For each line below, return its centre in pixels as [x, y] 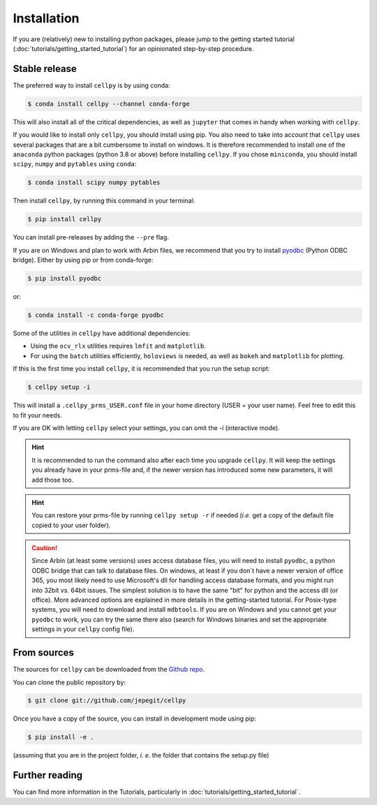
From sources [44, 653]
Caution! [45, 548]
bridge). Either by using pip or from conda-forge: [83, 260]
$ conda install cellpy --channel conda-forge [109, 104]
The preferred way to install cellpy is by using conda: [91, 85]
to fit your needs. [37, 415]
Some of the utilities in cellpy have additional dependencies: [102, 333]
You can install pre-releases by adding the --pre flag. [91, 237]
